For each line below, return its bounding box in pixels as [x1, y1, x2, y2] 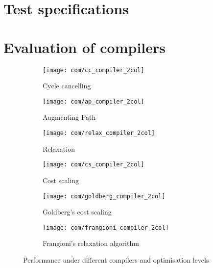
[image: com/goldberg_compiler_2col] [43, 192, 166, 200]
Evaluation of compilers [3, 37, 166, 57]
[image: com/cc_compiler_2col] [43, 66, 144, 74]
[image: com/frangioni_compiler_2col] [43, 224, 169, 231]
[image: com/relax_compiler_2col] [43, 130, 155, 136]
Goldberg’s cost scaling [43, 207, 112, 217]
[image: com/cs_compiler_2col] [43, 161, 144, 168]
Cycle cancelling [43, 80, 91, 91]
